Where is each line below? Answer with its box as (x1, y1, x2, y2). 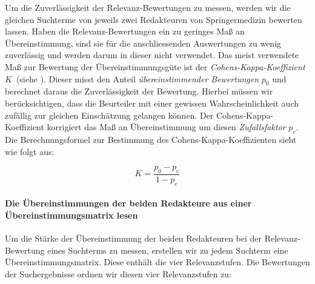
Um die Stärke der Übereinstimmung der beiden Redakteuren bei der (5, 232, 262, 245)
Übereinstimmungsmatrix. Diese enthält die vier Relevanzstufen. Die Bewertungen (5, 256, 310, 268)
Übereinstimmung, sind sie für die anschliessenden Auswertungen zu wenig (5, 36, 282, 49)
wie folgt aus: (5, 145, 55, 157)
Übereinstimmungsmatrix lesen (5, 208, 138, 221)
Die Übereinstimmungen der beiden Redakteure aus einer (5, 197, 252, 210)
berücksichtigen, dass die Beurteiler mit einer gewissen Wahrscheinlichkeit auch (5, 96, 299, 109)
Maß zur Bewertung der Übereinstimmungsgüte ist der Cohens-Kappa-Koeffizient (5, 60, 305, 73)
